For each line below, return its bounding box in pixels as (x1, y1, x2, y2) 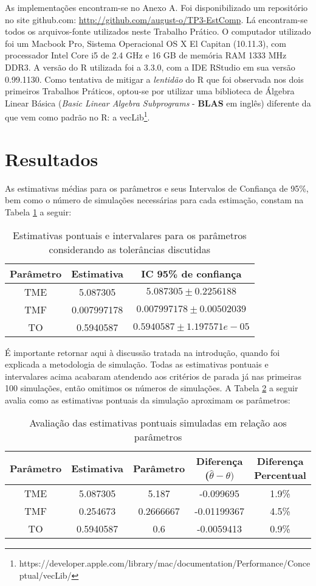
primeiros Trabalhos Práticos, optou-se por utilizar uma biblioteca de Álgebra (5, 85, 295, 97)
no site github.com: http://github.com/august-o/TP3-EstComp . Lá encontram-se (5, 13, 307, 26)
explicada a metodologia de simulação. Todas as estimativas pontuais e (5, 358, 269, 371)
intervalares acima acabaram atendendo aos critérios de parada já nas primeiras (5, 369, 301, 382)
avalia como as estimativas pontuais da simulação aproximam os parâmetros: (5, 393, 290, 406)
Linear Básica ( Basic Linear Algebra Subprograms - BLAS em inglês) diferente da (5, 96, 311, 109)
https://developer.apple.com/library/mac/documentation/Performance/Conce (19, 557, 311, 570)
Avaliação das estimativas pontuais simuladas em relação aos (29, 416, 287, 430)
